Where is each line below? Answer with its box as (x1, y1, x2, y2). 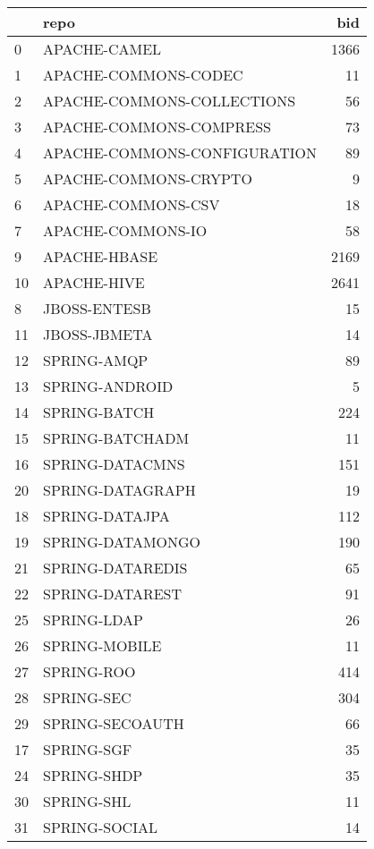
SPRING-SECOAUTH (43, 713, 184, 734)
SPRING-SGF (43, 739, 132, 760)
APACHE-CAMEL (43, 38, 162, 59)
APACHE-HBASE (43, 246, 158, 267)
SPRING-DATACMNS (43, 454, 185, 474)
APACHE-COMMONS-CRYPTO (43, 168, 252, 189)
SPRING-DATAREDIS (43, 557, 188, 578)
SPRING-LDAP (43, 609, 143, 630)
